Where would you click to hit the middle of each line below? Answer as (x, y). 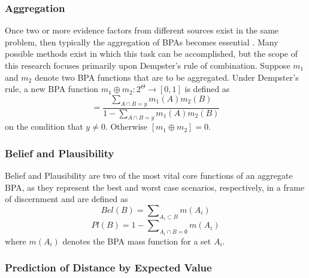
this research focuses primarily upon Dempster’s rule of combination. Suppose (148, 65)
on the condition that (44, 126)
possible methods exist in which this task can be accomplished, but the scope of (152, 54)
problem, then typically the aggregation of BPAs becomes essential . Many (142, 42)
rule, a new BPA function (52, 89)
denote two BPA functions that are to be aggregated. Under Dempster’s (166, 77)
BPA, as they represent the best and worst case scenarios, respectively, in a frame (155, 187)
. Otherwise (126, 126)
